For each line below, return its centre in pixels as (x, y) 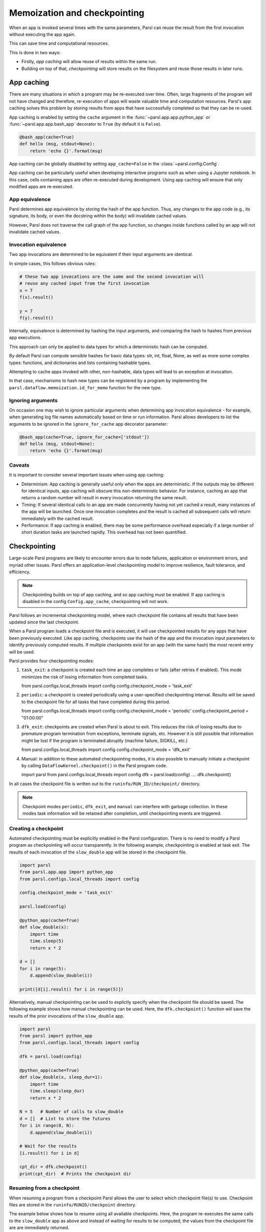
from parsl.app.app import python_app (66, 872)
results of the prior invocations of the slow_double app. (67, 1016)
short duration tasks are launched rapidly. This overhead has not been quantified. (104, 532)
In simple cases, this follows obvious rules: (52, 263)
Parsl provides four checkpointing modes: (51, 661)
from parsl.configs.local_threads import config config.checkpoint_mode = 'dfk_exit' (106, 750)
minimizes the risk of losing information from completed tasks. (85, 677)
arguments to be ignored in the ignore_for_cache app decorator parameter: (88, 424)
